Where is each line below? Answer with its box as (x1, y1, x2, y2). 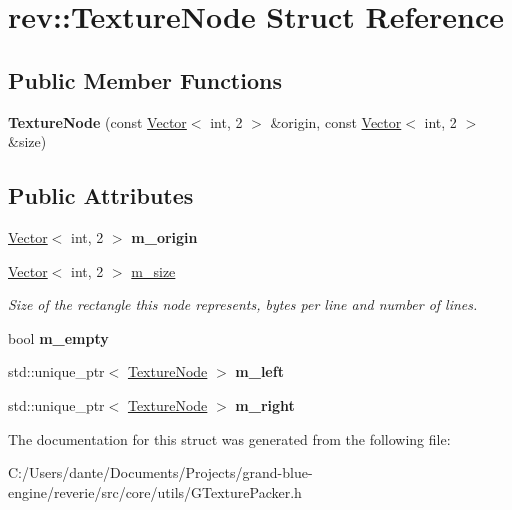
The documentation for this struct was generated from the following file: (8, 428, 451, 449)
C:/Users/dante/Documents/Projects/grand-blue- (8, 462, 313, 483)
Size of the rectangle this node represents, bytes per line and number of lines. (8, 294, 478, 315)
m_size (131, 260, 176, 281)
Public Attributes (8, 180, 194, 211)
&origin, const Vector (270, 111, 402, 132)
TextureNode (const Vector (8, 111, 187, 132)
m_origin (131, 226, 198, 247)
